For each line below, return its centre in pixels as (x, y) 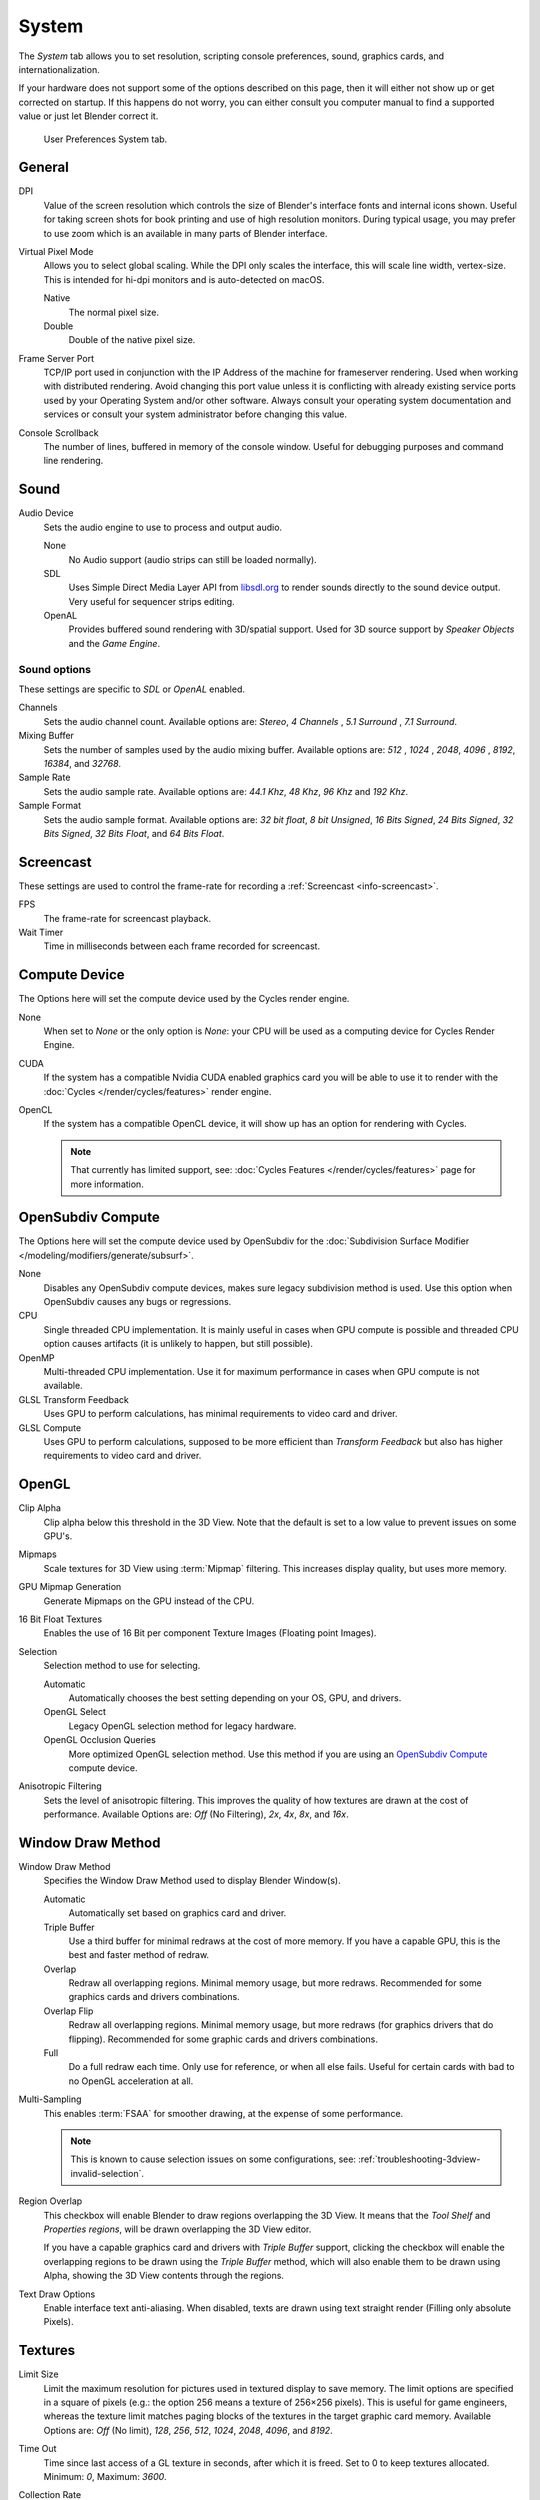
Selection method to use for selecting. (122, 1666)
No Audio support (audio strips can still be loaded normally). (192, 559)
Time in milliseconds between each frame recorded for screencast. (181, 946)
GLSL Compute (50, 1427)
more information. (107, 1184)
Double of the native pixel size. (132, 340)
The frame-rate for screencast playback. (127, 918)
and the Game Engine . (114, 643)
